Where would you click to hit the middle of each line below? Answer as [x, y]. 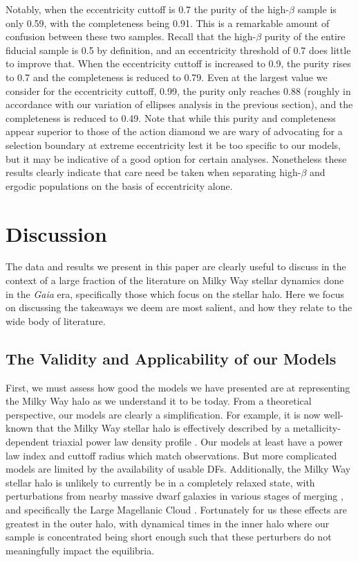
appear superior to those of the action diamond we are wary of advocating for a [174, 131]
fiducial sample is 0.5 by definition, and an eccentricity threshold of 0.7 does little [178, 50]
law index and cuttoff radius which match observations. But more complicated [171, 455]
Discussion [56, 233]
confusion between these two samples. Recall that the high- [131, 36]
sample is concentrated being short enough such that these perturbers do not [169, 537]
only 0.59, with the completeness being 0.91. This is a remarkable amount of [168, 23]
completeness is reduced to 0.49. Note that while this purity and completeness [171, 117]
